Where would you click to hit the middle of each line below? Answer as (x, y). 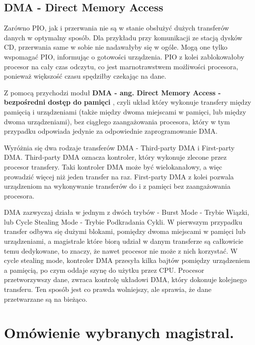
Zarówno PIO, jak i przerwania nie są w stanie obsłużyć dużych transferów (117, 28)
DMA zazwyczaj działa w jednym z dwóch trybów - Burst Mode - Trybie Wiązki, (127, 212)
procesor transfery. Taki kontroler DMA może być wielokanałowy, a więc (113, 166)
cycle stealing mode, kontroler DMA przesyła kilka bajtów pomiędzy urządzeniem (127, 260)
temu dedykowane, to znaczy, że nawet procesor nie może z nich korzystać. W (121, 250)
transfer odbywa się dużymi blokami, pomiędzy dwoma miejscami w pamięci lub (125, 231)
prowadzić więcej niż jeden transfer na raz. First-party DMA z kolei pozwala (119, 176)
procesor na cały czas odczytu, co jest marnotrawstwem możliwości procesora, (121, 66)
